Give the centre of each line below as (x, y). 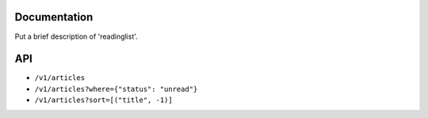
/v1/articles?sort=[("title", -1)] (104, 100)
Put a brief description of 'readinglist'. (76, 36)
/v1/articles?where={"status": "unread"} (116, 89)
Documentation (54, 17)
